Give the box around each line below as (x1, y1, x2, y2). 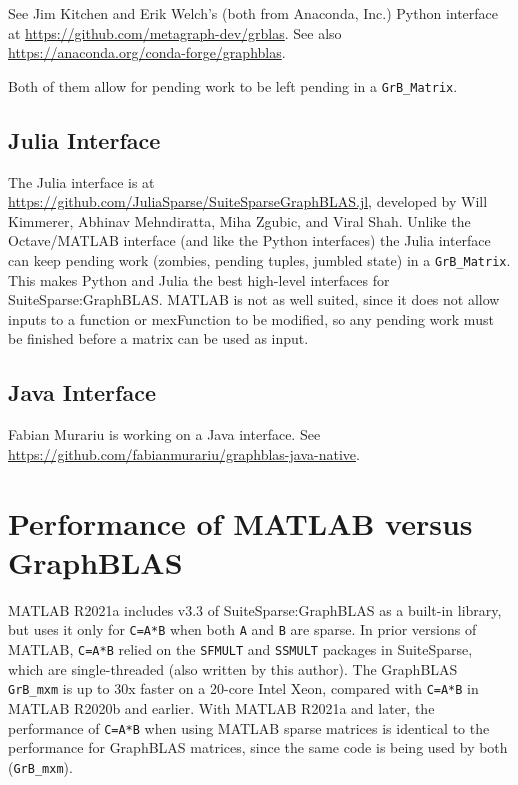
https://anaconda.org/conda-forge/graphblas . (8, 42, 286, 63)
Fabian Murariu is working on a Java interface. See (8, 424, 321, 445)
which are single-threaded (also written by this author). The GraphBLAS (8, 658, 458, 679)
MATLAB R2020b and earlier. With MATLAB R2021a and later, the (8, 697, 435, 718)
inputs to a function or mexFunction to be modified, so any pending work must (8, 308, 494, 329)
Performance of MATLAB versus (8, 502, 473, 543)
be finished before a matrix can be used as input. (8, 328, 309, 349)
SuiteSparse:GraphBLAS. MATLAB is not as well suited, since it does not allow (8, 289, 500, 310)
